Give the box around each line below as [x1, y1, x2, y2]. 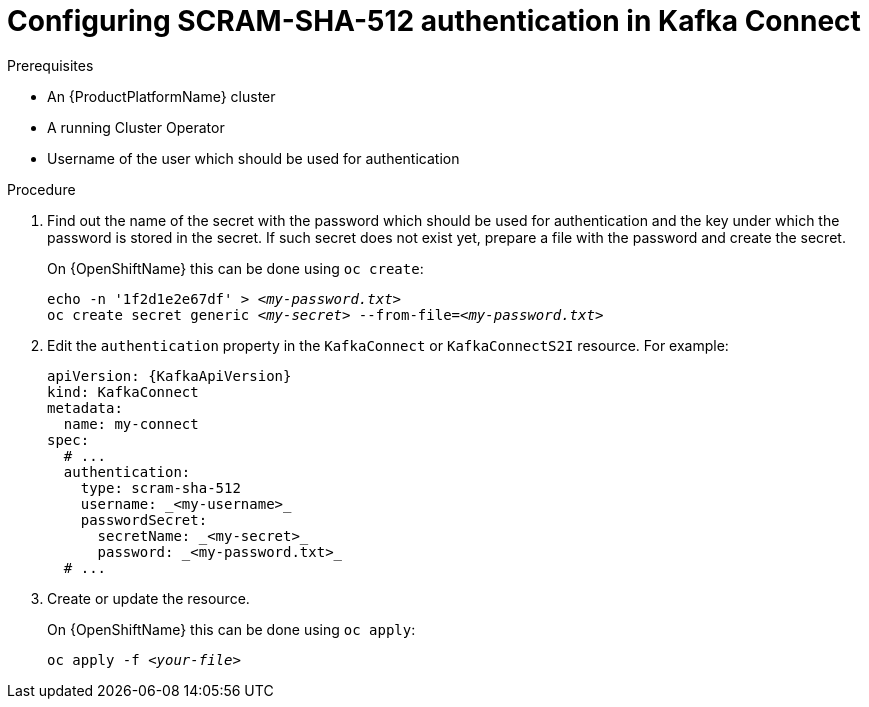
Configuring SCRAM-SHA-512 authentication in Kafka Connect [7, 4, 861, 38]
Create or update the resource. [47, 589, 250, 607]
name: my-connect [63, 415, 199, 432]
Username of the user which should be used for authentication [47, 149, 460, 167]
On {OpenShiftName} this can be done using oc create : [47, 259, 424, 277]
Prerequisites [7, 56, 94, 74]
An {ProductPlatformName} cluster [47, 87, 276, 105]
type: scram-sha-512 [80, 479, 241, 496]
